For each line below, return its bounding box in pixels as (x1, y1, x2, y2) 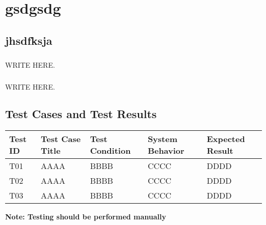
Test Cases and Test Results (5, 106, 157, 122)
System (147, 133, 177, 145)
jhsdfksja (5, 32, 52, 48)
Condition (90, 145, 131, 157)
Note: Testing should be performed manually (5, 211, 167, 222)
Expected (206, 133, 245, 145)
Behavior (147, 145, 184, 157)
